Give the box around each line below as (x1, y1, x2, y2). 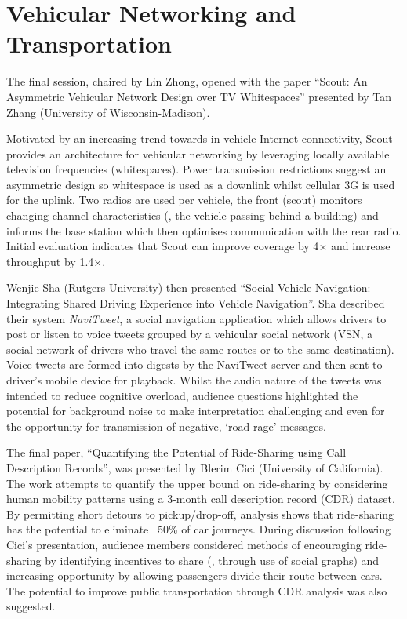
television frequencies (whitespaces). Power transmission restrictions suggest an (6, 161, 387, 177)
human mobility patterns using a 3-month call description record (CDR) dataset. (6, 490, 395, 507)
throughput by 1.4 (6, 253, 94, 269)
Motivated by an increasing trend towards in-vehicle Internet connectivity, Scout (6, 130, 393, 147)
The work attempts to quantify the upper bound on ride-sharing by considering (6, 475, 388, 491)
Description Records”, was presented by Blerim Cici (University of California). (6, 459, 383, 475)
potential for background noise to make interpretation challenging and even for (6, 402, 385, 419)
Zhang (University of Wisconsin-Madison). (6, 104, 210, 120)
